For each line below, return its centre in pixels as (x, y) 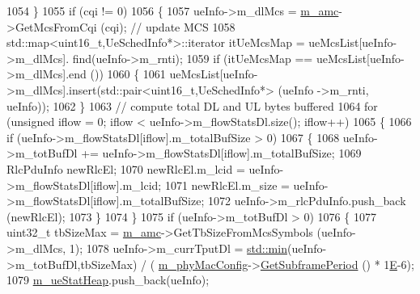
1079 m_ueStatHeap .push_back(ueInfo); (108, 280)
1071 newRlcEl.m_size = (227, 185)
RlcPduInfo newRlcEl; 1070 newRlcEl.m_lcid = (126, 168)
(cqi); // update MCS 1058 (168, 26)
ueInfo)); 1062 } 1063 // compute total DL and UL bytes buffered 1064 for (192, 105)
